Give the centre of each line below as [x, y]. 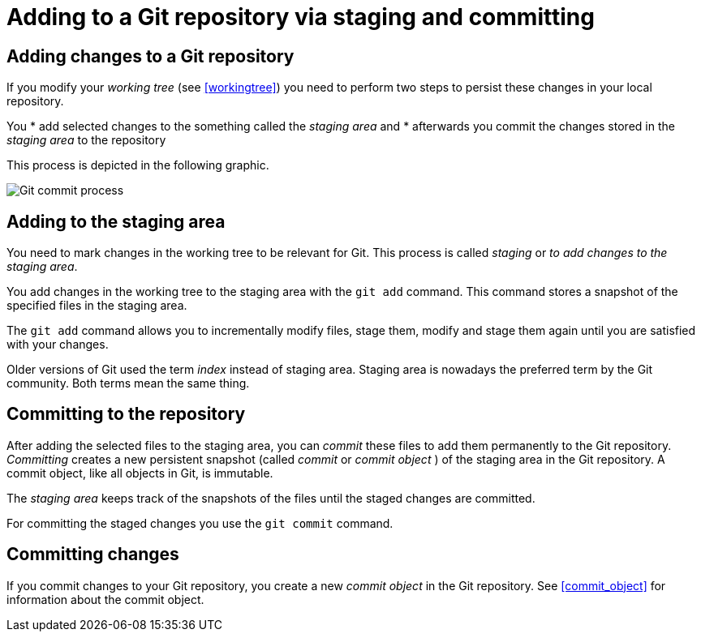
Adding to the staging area [116, 221]
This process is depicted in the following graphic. [138, 165]
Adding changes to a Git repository [151, 56]
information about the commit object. [105, 599]
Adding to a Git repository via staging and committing [301, 17]
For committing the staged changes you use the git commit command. [200, 523]
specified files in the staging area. [97, 306]
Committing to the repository [126, 414]
